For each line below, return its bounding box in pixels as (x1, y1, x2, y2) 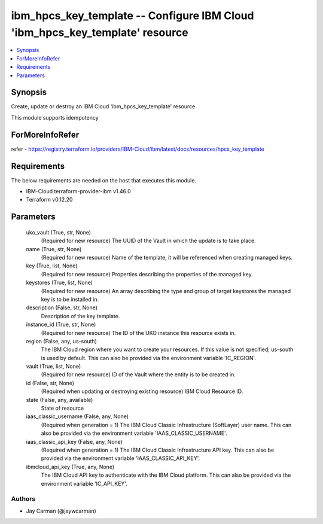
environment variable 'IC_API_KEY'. (41, 480, 128, 487)
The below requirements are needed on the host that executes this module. (11, 176, 197, 184)
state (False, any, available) (26, 396, 93, 403)
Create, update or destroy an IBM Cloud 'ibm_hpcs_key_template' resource (11, 103, 196, 110)
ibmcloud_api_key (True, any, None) (26, 463, 115, 470)
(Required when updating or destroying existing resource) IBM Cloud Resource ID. (41, 388, 243, 395)
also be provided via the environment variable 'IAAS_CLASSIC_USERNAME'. (41, 429, 227, 437)
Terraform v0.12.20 (26, 196, 73, 203)
